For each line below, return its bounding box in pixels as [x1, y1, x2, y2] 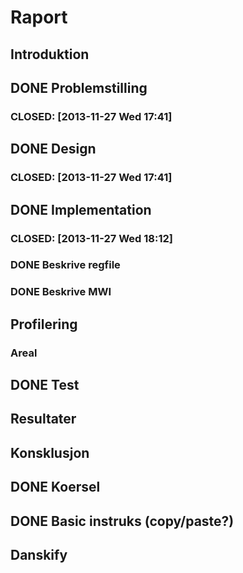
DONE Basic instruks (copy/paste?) [10, 512, 235, 530]
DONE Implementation [10, 201, 152, 218]
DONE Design [10, 141, 97, 158]
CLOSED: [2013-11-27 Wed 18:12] [10, 231, 173, 245]
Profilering [10, 316, 78, 333]
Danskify [10, 547, 68, 564]
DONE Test [10, 377, 80, 394]
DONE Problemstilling [10, 79, 148, 96]
